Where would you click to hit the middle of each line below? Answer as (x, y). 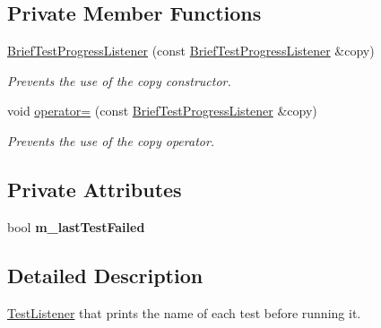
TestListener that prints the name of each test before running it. (184, 312)
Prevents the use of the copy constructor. (119, 80)
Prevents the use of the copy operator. (111, 140)
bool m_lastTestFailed (76, 226)
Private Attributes (95, 189)
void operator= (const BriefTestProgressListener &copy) (162, 111)
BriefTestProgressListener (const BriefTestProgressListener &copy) (191, 51)
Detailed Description (105, 275)
